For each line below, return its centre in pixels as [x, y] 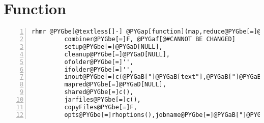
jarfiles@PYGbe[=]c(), [102, 100]
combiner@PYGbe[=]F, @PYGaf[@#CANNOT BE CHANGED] [150, 39]
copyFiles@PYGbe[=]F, [101, 107]
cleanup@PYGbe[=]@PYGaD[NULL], [117, 54]
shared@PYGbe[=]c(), [99, 92]
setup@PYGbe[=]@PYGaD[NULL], [113, 47]
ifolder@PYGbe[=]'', [99, 69]
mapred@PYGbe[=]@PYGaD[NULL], [115, 85]
